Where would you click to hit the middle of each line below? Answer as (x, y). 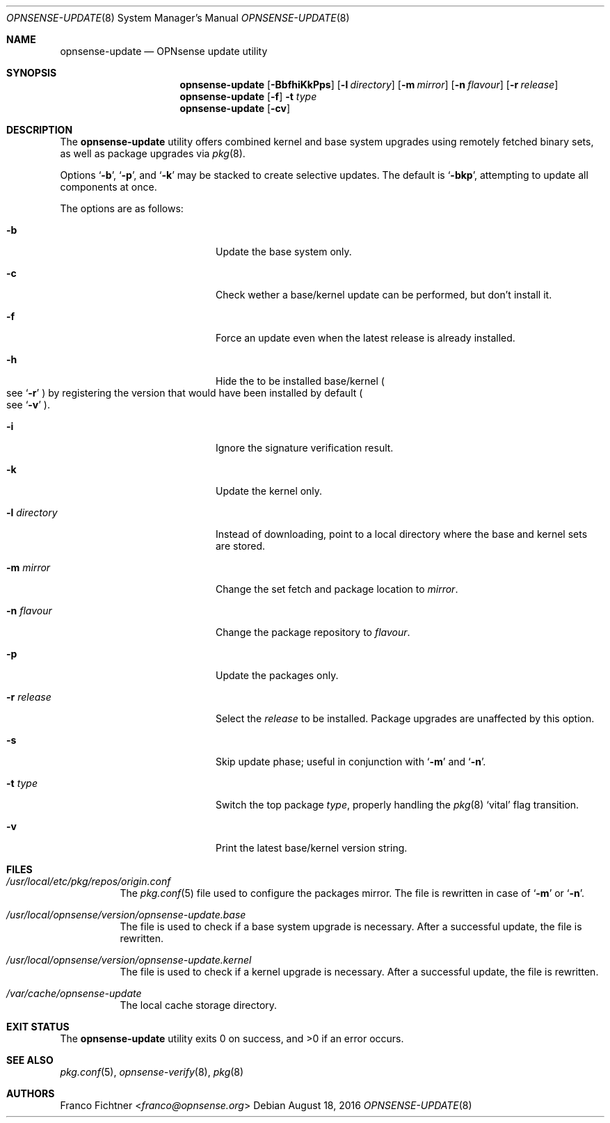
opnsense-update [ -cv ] (235, 108)
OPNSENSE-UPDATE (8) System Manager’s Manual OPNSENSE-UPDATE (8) (178, 18)
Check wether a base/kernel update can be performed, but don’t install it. (384, 295)
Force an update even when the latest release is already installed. (366, 338)
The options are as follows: (122, 208)
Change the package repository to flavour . (313, 632)
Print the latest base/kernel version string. (312, 848)
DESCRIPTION (40, 130)
